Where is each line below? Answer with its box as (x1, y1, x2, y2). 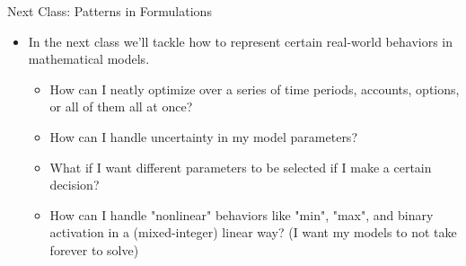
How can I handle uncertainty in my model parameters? (49, 127, 357, 146)
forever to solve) (49, 240, 139, 259)
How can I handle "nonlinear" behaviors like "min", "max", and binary (49, 205, 434, 224)
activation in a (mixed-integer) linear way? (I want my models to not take (49, 223, 457, 242)
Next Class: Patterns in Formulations (7, 2, 212, 20)
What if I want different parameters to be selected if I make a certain (49, 157, 432, 176)
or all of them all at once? (49, 97, 193, 116)
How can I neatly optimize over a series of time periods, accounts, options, (49, 79, 460, 98)
